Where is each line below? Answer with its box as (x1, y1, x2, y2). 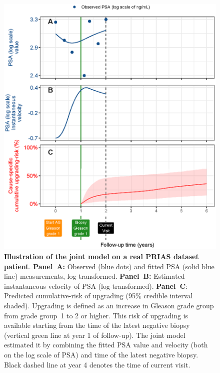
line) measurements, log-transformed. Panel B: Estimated (4, 271, 185, 281)
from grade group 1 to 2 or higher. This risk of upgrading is (4, 310, 188, 320)
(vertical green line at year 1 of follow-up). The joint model (4, 329, 185, 340)
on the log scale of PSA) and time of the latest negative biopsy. (4, 349, 198, 360)
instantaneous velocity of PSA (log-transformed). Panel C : (4, 280, 188, 291)
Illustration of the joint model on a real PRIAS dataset (4, 251, 199, 262)
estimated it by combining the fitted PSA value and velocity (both (4, 339, 208, 350)
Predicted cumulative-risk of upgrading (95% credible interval (4, 290, 193, 301)
